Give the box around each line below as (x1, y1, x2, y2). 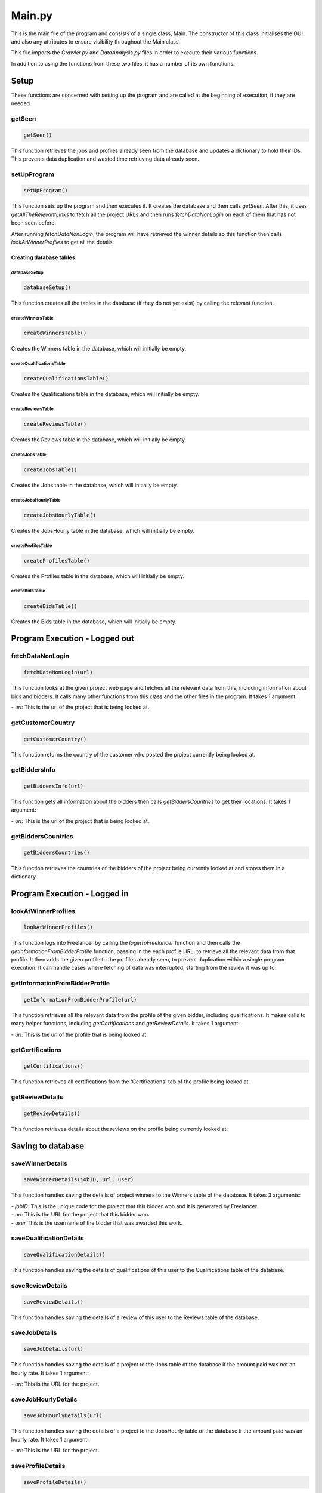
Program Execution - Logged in (11, 889, 129, 899)
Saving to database (11, 1141, 85, 1151)
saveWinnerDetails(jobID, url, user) (23, 1176, 134, 1183)
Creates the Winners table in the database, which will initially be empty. (11, 345, 187, 352)
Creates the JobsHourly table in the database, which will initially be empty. (11, 527, 194, 534)
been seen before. (11, 219, 57, 226)
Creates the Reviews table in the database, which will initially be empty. (11, 436, 187, 443)
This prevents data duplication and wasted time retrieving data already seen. (11, 155, 200, 162)
